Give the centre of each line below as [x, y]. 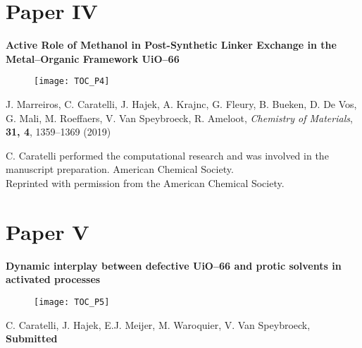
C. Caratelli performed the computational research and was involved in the [167, 155]
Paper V [48, 231]
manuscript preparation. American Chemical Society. [120, 169]
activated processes [53, 279]
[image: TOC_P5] [72, 302]
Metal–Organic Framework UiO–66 [93, 58]
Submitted [32, 338]
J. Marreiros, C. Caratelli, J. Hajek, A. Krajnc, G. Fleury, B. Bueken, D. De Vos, [181, 103]
